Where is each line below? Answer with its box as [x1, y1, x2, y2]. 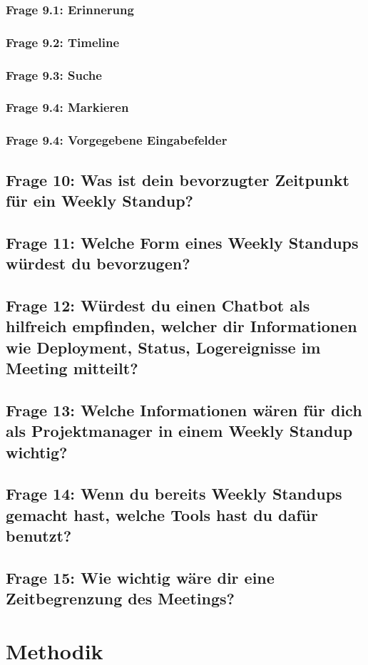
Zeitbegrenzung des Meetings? [6, 587, 235, 609]
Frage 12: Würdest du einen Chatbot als [6, 294, 310, 316]
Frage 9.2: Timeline [6, 33, 120, 51]
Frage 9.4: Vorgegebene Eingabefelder [6, 131, 228, 149]
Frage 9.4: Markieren [6, 98, 129, 116]
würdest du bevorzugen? [6, 252, 190, 274]
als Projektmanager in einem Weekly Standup [6, 420, 353, 442]
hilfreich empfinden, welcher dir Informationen [6, 315, 357, 337]
